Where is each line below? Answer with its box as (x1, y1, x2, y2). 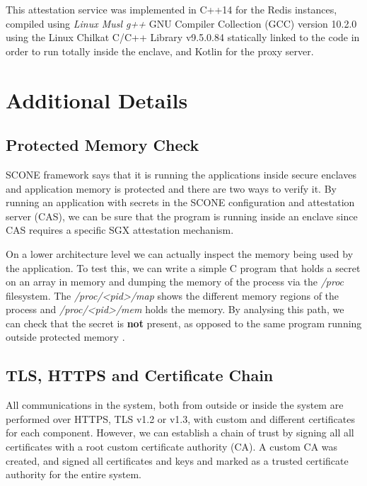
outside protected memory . (6, 329, 125, 344)
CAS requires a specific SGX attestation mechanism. (6, 222, 234, 237)
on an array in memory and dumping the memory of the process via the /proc (6, 274, 344, 289)
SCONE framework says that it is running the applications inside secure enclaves (6, 166, 356, 181)
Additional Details (6, 85, 188, 114)
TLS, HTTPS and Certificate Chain (6, 364, 274, 386)
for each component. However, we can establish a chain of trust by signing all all (6, 425, 354, 440)
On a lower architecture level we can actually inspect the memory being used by (6, 246, 354, 261)
